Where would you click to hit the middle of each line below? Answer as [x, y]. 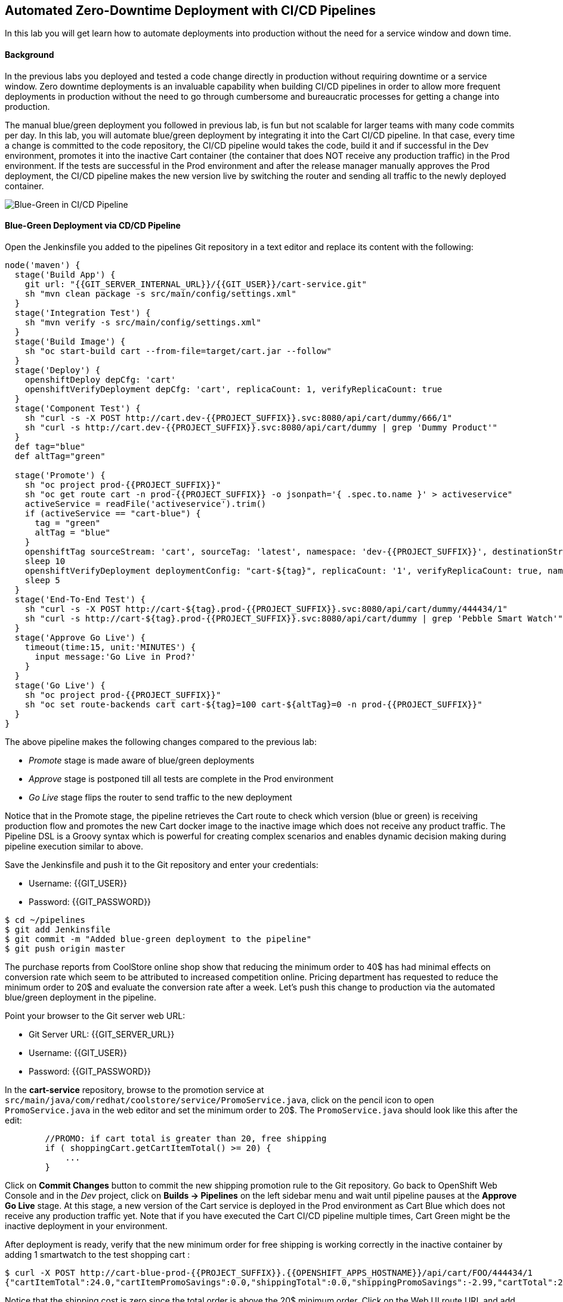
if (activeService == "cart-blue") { [113, 513]
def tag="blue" [50, 446]
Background [30, 55]
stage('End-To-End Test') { [80, 599]
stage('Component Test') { [78, 408]
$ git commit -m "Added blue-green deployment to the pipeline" [158, 939]
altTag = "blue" [73, 532]
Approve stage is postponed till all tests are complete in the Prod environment [181, 778]
